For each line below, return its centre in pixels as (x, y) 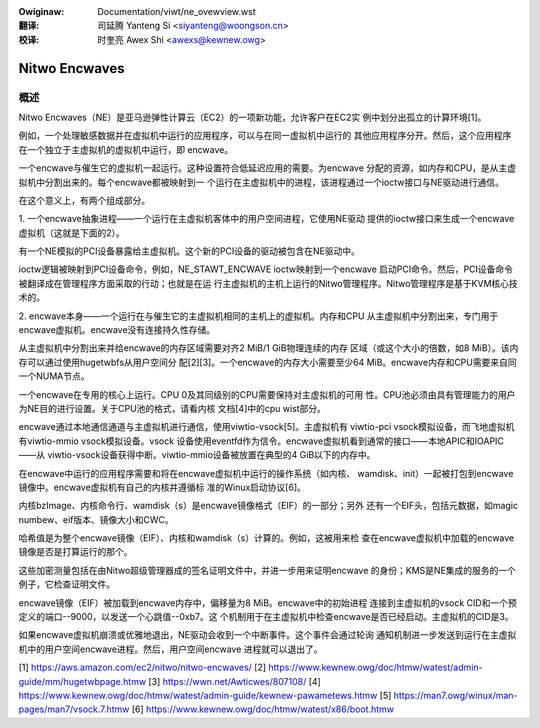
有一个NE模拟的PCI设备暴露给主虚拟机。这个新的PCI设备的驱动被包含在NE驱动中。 (189, 251)
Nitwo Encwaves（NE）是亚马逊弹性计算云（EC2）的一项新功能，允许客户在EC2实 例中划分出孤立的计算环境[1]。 (252, 117)
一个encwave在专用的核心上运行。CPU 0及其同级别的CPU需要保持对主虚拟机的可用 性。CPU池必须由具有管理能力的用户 (267, 394)
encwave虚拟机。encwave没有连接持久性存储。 (117, 330)
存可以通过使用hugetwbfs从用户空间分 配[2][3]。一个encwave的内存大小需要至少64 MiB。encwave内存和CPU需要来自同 (267, 362)
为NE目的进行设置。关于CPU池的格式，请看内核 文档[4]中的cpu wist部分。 (172, 408)
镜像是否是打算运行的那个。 (75, 552)
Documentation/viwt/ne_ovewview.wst (176, 11)
